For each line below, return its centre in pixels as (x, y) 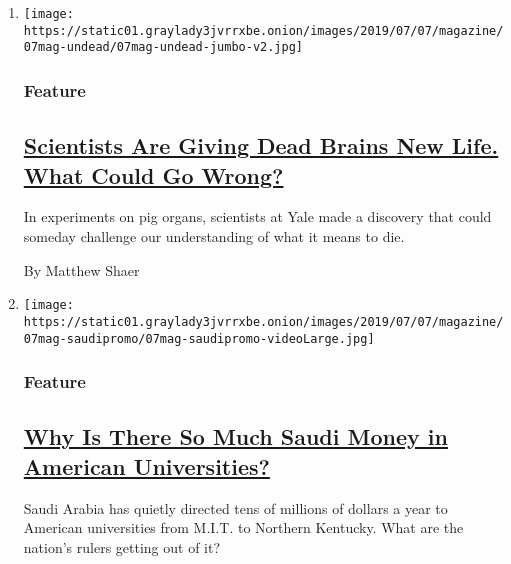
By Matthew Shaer (81, 269)
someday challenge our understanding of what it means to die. (214, 236)
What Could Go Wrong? (153, 174)
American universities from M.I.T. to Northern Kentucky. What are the (243, 527)
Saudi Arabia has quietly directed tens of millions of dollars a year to (235, 507)
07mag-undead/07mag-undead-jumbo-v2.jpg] (163, 47)
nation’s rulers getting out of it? (122, 546)
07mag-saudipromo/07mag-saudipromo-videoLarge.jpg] (199, 338)
